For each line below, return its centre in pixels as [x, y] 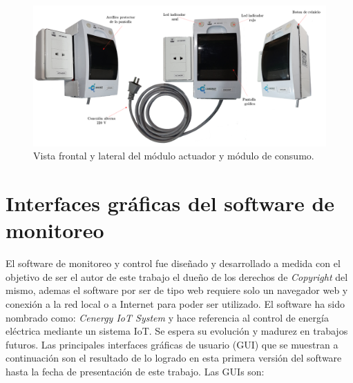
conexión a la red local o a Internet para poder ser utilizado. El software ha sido [175, 304]
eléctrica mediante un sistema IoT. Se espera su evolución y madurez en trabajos [177, 331]
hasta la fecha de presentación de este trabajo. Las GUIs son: [135, 371]
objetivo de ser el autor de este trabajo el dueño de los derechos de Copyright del [177, 276]
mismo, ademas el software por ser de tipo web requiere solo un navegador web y [177, 290]
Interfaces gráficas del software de [170, 203]
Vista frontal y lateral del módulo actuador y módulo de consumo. [174, 156]
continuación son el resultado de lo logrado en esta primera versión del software [174, 358]
